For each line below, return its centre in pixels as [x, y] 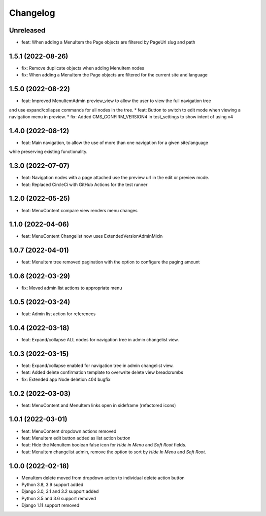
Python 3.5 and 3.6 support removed [59, 498]
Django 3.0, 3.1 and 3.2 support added [60, 491]
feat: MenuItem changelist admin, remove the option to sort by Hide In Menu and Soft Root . [114, 452]
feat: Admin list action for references [59, 314]
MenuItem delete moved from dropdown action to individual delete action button [103, 478]
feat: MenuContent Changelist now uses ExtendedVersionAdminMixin [92, 236]
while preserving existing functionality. [48, 152]
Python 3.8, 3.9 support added [52, 485]
